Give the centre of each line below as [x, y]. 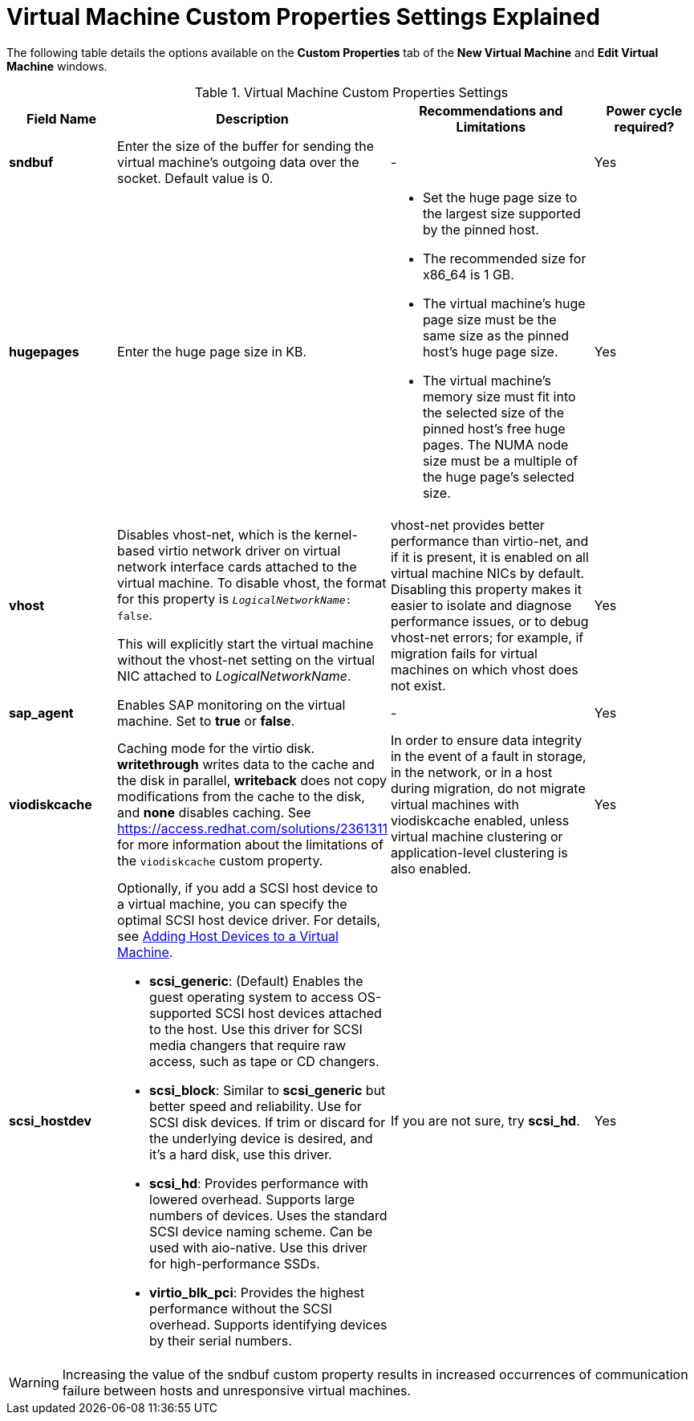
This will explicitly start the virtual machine [246, 643]
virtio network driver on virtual [250, 550]
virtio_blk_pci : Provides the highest [257, 1292]
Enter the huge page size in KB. [212, 351]
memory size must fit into [499, 396]
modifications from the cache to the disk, [241, 796]
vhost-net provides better [467, 525]
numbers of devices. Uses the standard [268, 1215]
